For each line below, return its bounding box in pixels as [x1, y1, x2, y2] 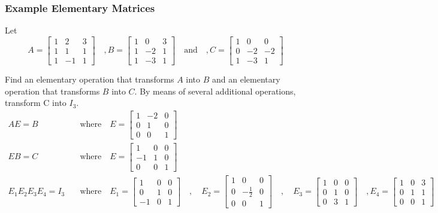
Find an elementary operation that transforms [5, 72, 174, 85]
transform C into [5, 96, 67, 109]
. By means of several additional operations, [134, 84, 296, 97]
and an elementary [212, 72, 280, 85]
